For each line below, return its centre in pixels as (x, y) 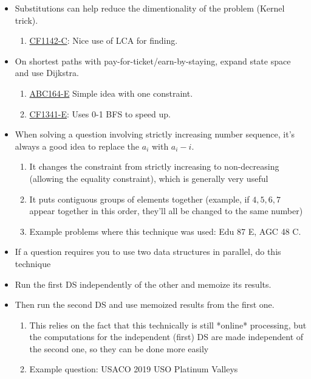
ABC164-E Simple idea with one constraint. (111, 93)
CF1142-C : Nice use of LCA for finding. (104, 40)
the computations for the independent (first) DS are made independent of (166, 337)
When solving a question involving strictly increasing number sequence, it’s (155, 134)
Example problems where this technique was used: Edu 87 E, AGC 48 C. (165, 231)
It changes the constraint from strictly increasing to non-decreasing (154, 166)
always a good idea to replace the (77, 146)
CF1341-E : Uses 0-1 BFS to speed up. (100, 113)
